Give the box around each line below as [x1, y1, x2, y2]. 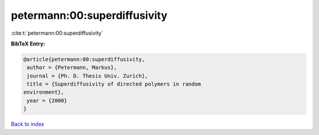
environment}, [23, 89, 64, 96]
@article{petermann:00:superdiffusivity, [23, 56, 145, 62]
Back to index [11, 121, 44, 128]
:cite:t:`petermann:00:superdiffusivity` [11, 29, 103, 37]
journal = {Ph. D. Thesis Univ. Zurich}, [27, 73, 148, 79]
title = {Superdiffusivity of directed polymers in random [27, 81, 201, 88]
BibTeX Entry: [11, 40, 45, 47]
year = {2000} [27, 97, 67, 104]
